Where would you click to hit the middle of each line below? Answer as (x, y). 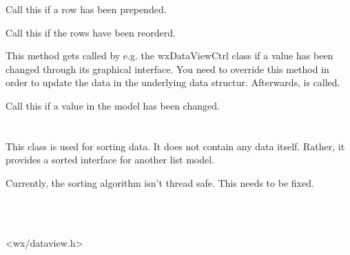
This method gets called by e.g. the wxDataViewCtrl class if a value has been (169, 55)
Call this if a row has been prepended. (86, 9)
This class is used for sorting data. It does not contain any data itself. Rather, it (175, 146)
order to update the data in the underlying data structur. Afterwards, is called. (173, 82)
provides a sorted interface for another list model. (110, 160)
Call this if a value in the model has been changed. (113, 105)
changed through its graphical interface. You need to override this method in (167, 69)
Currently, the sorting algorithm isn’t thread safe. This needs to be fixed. (160, 182)
